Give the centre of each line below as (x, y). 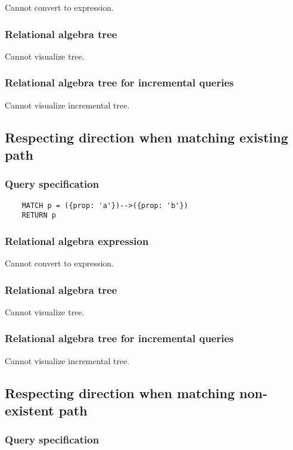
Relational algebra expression (77, 240)
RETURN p (39, 215)
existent (29, 410)
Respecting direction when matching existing (146, 137)
